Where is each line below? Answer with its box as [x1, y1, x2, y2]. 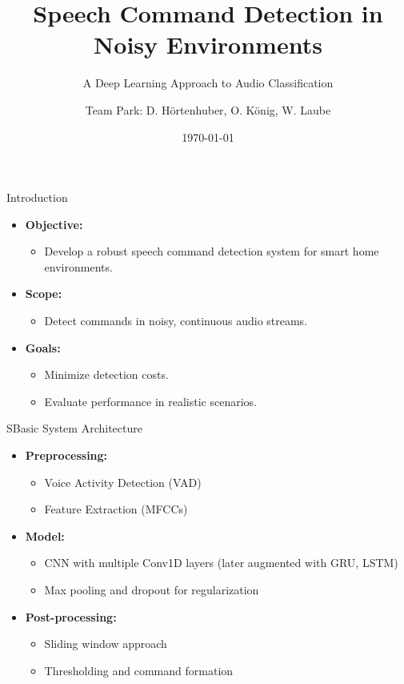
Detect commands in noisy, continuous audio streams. [44, 312, 308, 329]
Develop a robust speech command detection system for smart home [44, 243, 379, 260]
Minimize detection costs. [44, 366, 169, 383]
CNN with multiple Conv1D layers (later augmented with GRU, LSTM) [44, 554, 398, 571]
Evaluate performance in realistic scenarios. [44, 392, 258, 409]
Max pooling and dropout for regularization [44, 581, 259, 597]
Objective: [25, 215, 83, 232]
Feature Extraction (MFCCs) [44, 501, 188, 517]
